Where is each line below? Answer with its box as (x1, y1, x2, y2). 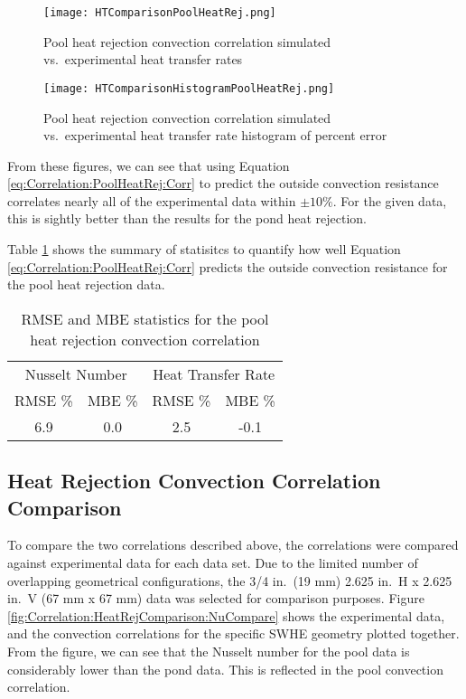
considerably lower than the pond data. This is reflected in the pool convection (7, 659, 443, 678)
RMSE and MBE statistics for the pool (21, 307, 269, 329)
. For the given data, (332, 191, 447, 210)
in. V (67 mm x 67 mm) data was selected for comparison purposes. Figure (7, 589, 424, 608)
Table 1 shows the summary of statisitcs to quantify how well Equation (7, 240, 401, 259)
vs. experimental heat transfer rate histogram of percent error (43, 126, 387, 145)
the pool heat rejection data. (7, 275, 165, 294)
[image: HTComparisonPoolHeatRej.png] (43, 6, 276, 19)
